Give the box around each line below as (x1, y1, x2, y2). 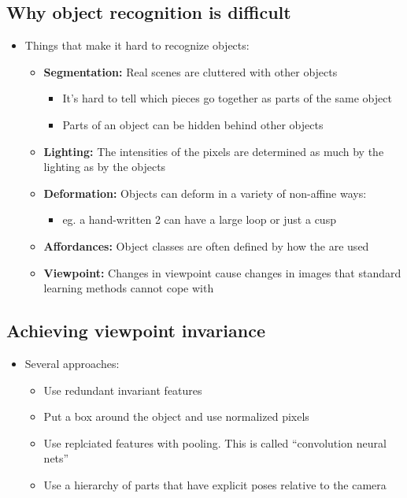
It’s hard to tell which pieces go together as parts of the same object (62, 90, 392, 106)
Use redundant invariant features (43, 381, 202, 398)
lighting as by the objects (43, 158, 166, 175)
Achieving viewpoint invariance (6, 318, 266, 343)
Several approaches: (24, 355, 120, 371)
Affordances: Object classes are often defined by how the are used (43, 237, 369, 254)
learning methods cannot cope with (43, 280, 214, 296)
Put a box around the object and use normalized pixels (43, 408, 309, 425)
